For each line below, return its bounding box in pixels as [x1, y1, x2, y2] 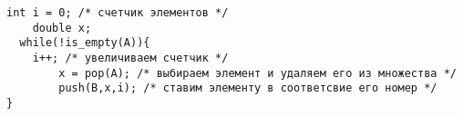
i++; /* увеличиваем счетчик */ [32, 51, 229, 64]
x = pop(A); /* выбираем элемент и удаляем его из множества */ [58, 66, 457, 80]
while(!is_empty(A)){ [19, 36, 150, 50]
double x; [32, 21, 92, 34]
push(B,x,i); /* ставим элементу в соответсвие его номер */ [58, 82, 437, 95]
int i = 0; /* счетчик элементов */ [6, 6, 229, 19]
